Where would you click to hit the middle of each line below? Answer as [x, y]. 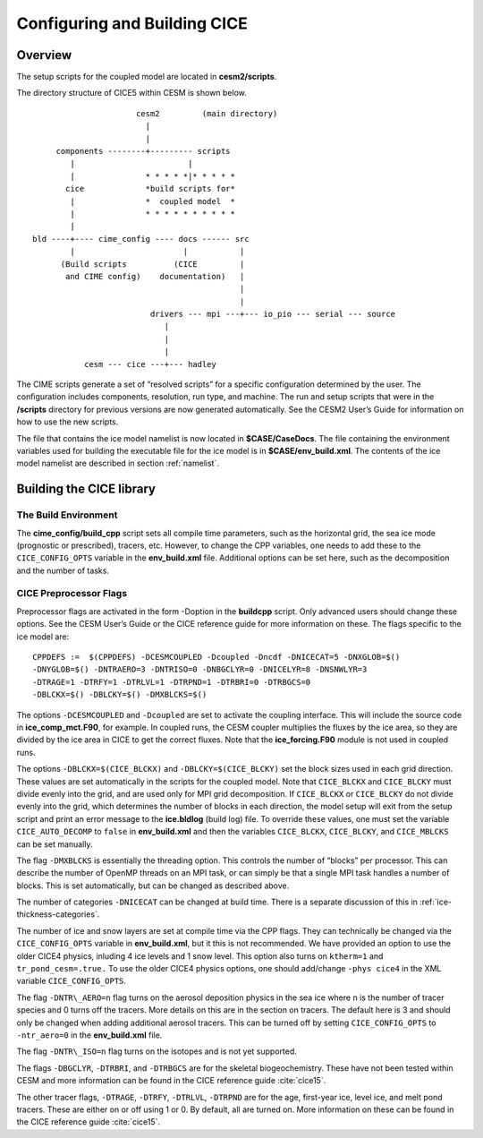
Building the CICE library [86, 489]
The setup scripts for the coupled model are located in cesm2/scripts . [147, 77]
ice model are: [43, 637]
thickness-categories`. [58, 914]
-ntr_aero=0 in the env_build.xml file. [89, 1035]
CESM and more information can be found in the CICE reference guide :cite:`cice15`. [171, 1081]
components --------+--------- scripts [144, 151]
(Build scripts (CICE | [153, 264]
